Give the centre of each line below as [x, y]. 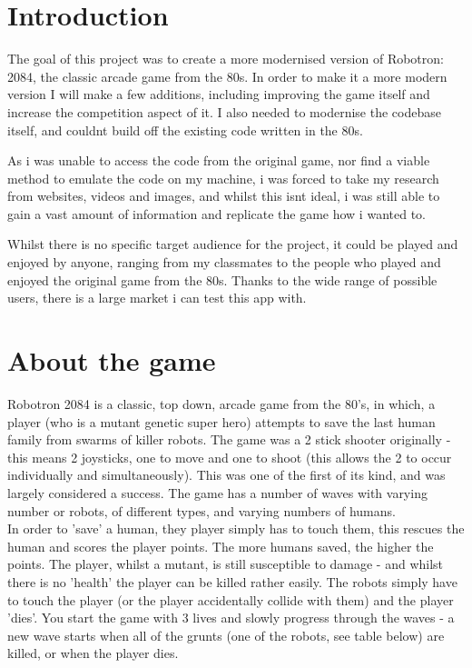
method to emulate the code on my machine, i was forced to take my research [223, 178]
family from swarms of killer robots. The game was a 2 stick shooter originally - [229, 439]
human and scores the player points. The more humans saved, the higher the [221, 546]
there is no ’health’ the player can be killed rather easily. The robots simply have [232, 581]
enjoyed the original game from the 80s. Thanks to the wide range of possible [222, 279]
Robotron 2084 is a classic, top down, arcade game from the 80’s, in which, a [221, 403]
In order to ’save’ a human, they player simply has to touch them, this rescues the [236, 528]
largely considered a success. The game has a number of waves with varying [217, 492]
